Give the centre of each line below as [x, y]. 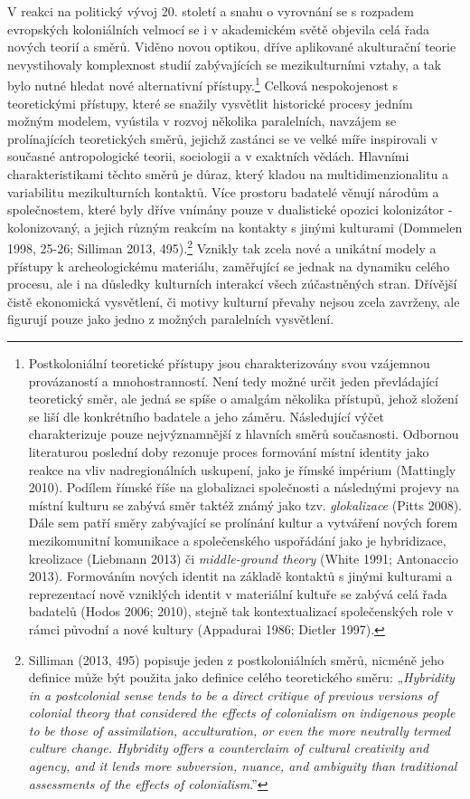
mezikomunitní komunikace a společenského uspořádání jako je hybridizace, [237, 540]
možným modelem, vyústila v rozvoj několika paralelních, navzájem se [202, 121]
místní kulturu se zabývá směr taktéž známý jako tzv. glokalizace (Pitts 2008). [245, 504]
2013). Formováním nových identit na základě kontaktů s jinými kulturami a [240, 576]
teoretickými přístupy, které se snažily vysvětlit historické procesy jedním [210, 103]
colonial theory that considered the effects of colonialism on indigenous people [242, 713]
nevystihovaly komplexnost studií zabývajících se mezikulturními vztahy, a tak [225, 64]
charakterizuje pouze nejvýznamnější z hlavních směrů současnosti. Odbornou [244, 434]
